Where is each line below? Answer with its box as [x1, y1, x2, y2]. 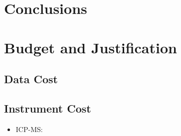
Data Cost [4, 71, 58, 87]
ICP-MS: [15, 124, 43, 134]
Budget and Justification [4, 37, 177, 57]
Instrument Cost [4, 100, 91, 116]
